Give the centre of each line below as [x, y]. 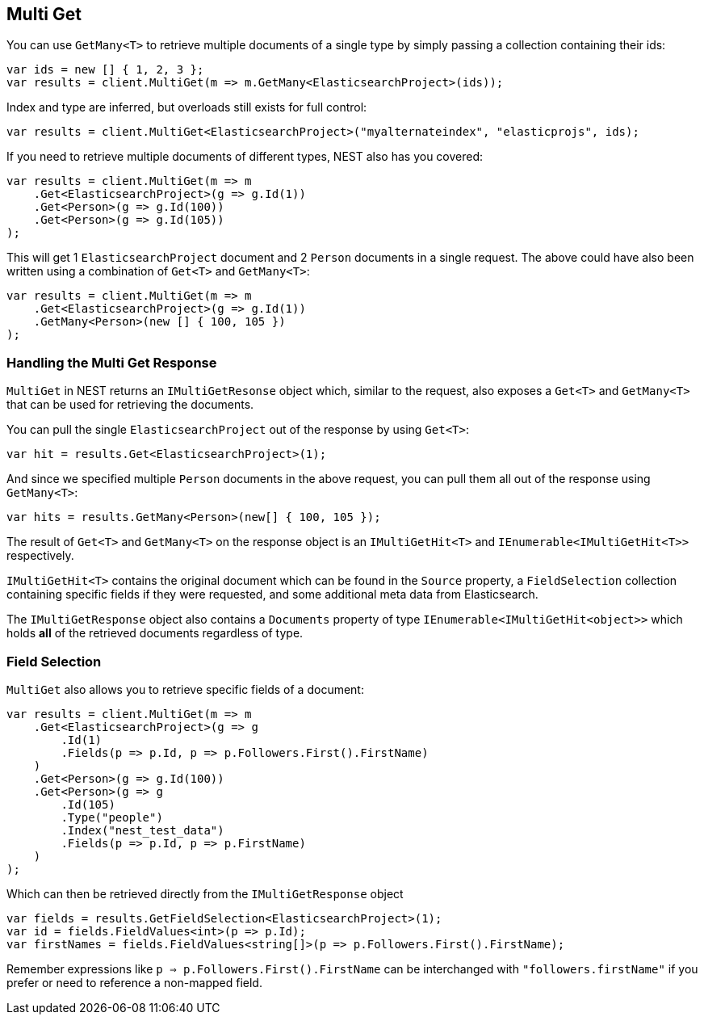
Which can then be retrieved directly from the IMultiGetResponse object [205, 893]
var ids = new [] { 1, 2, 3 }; [105, 70]
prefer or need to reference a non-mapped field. [134, 982]
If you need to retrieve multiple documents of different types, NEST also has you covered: [245, 157]
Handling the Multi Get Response [112, 362]
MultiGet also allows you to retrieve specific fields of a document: [185, 689]
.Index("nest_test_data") [142, 830]
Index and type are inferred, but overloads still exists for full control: [187, 107]
